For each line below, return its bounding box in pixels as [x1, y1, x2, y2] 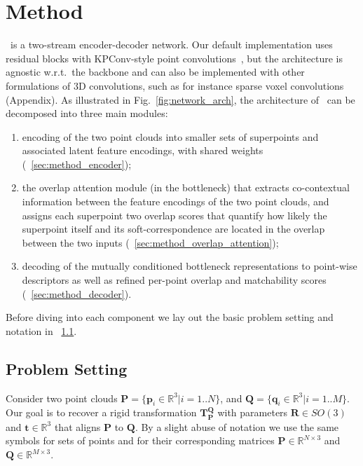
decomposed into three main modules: [6, 106, 168, 121]
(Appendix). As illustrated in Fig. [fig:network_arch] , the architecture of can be [6, 92, 355, 107]
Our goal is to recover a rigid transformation [6, 405, 197, 420]
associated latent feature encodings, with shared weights [22, 143, 263, 158]
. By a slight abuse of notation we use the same [135, 419, 339, 434]
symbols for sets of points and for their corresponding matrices [6, 433, 275, 448]
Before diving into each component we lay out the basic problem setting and [6, 310, 334, 324]
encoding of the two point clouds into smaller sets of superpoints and [22, 129, 319, 144]
